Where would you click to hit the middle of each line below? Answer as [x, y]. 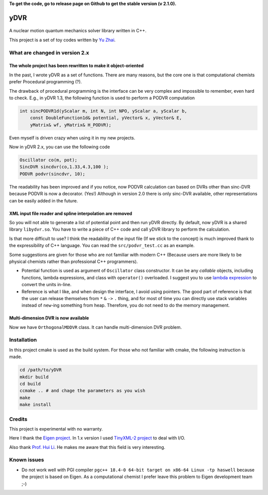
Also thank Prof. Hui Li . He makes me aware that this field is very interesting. [87, 447]
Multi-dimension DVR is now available [49, 318]
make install [35, 405]
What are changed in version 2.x [49, 53]
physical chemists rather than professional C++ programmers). [74, 261]
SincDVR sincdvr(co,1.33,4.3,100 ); [64, 167]
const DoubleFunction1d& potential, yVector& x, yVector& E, [106, 118]
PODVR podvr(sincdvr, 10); [52, 174]
